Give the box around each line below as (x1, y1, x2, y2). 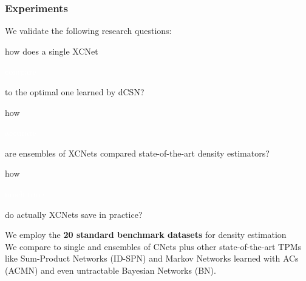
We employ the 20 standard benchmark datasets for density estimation (5, 228, 287, 241)
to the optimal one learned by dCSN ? (5, 86, 144, 98)
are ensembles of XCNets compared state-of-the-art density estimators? (5, 146, 270, 159)
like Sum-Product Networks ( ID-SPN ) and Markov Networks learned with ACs (5, 252, 299, 265)
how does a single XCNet (5, 44, 98, 57)
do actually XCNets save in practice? (5, 208, 143, 220)
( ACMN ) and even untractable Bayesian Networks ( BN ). (5, 263, 216, 276)
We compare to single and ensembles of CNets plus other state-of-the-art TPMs (5, 240, 302, 252)
